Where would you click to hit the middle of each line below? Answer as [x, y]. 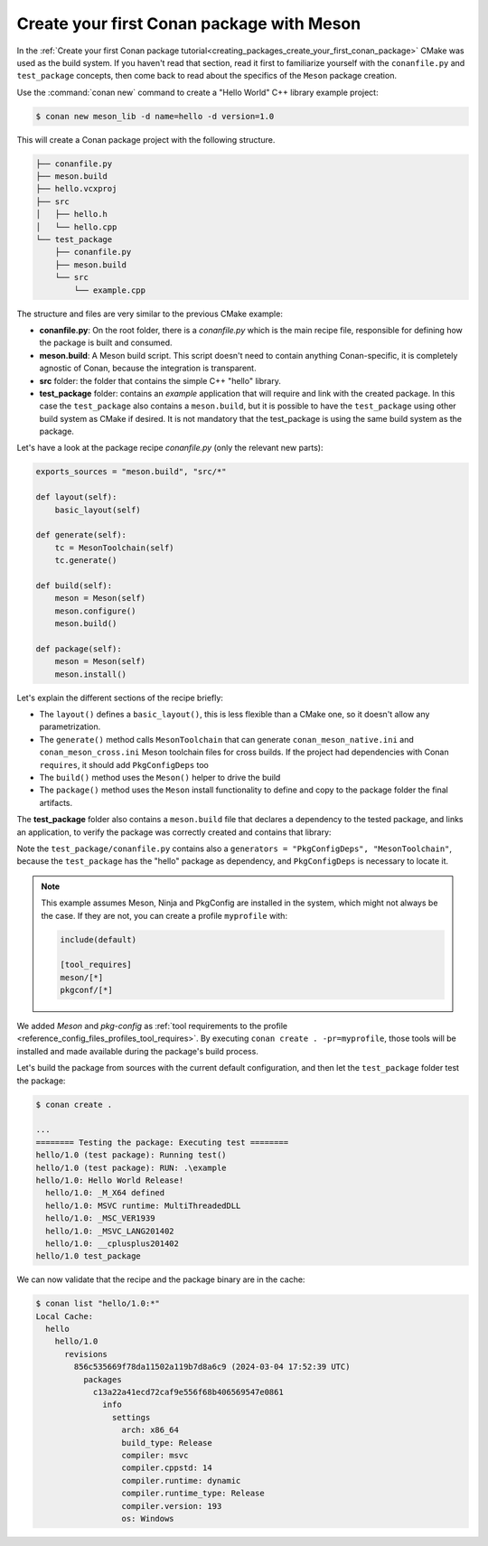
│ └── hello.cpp [76, 227]
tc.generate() [86, 561]
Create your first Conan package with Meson [189, 23]
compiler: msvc [155, 1455]
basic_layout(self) [98, 510]
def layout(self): [76, 497]
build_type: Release [167, 1443]
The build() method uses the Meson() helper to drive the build [160, 778]
